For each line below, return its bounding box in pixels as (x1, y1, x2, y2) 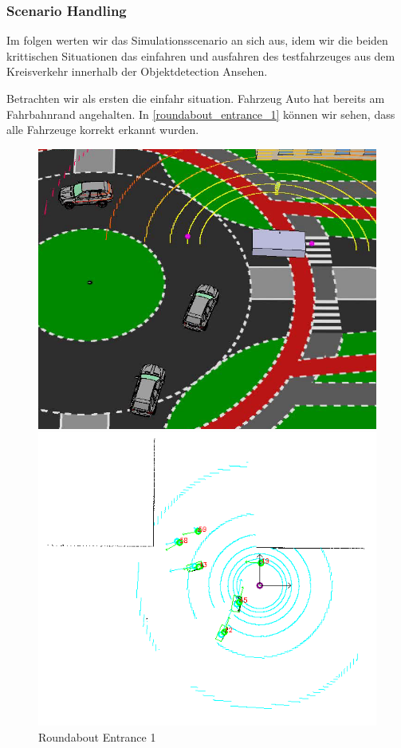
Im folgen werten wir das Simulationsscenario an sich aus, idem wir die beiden (6, 32, 388, 49)
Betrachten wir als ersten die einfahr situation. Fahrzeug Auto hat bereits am (6, 90, 385, 106)
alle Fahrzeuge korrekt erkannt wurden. (6, 121, 199, 138)
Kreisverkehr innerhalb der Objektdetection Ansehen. (6, 63, 268, 80)
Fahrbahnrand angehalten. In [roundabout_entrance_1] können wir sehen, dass (6, 105, 395, 122)
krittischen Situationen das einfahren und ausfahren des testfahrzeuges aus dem (6, 47, 395, 64)
